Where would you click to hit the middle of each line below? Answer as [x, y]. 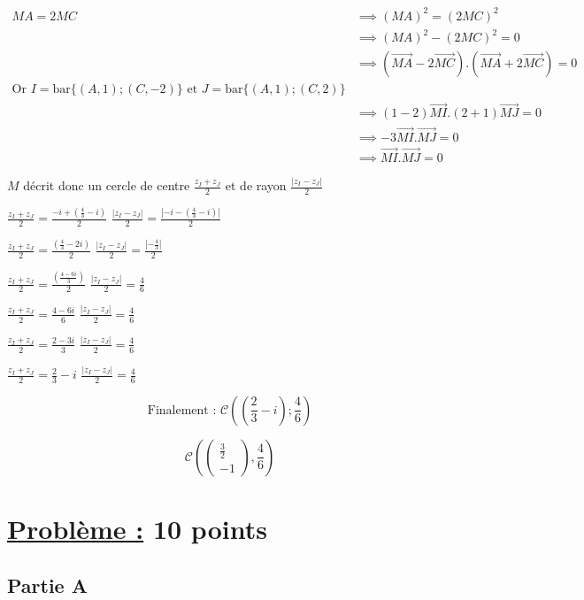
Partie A [47, 585]
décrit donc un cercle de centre [107, 185]
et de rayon [256, 185]
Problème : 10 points [137, 529]
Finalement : [182, 410]
